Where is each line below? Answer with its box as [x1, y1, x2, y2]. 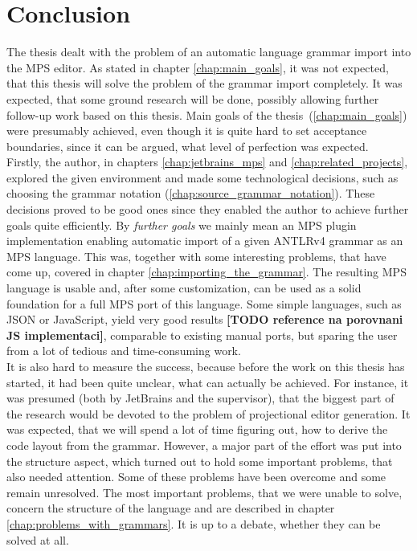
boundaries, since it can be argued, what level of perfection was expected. [6, 137, 369, 154]
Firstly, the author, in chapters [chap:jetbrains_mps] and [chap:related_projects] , [6, 153, 408, 170]
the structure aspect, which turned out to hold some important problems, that [6, 452, 393, 469]
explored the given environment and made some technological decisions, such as [6, 169, 399, 186]
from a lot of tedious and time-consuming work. [6, 342, 241, 359]
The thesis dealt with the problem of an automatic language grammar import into [6, 43, 411, 60]
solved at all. [6, 531, 69, 548]
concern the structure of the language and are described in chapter [6, 500, 335, 516]
